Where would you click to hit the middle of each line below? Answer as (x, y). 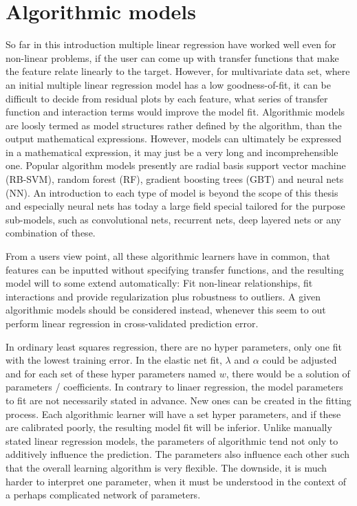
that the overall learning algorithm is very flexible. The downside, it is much (166, 467)
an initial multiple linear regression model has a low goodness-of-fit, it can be (169, 84)
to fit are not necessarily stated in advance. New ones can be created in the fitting (178, 400)
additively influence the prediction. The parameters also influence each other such (178, 454)
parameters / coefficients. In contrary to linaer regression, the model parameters (174, 387)
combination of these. (51, 233)
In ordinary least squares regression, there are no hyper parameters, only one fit (174, 346)
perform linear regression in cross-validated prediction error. (132, 323)
